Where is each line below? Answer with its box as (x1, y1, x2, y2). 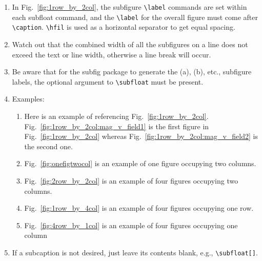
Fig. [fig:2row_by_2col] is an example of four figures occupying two (24, 175, 238, 186)
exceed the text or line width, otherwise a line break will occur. (12, 49, 211, 59)
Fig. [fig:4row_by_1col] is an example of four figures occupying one (24, 219, 238, 230)
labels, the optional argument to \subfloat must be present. (12, 76, 204, 87)
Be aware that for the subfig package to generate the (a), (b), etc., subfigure (12, 66, 252, 77)
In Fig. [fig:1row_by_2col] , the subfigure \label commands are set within (12, 2, 247, 12)
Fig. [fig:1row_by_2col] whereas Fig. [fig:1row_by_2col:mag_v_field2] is (24, 131, 258, 142)
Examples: (12, 93, 45, 104)
